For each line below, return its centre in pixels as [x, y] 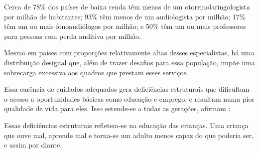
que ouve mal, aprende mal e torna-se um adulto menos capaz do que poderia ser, [129, 135]
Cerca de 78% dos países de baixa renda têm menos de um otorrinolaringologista [127, 6]
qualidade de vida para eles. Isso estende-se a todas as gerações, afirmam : [117, 108]
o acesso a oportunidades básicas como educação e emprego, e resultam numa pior [129, 98]
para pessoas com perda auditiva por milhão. [72, 36]
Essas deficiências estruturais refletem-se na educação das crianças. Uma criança [126, 125]
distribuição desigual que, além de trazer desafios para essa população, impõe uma [129, 62]
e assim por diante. [33, 145]
